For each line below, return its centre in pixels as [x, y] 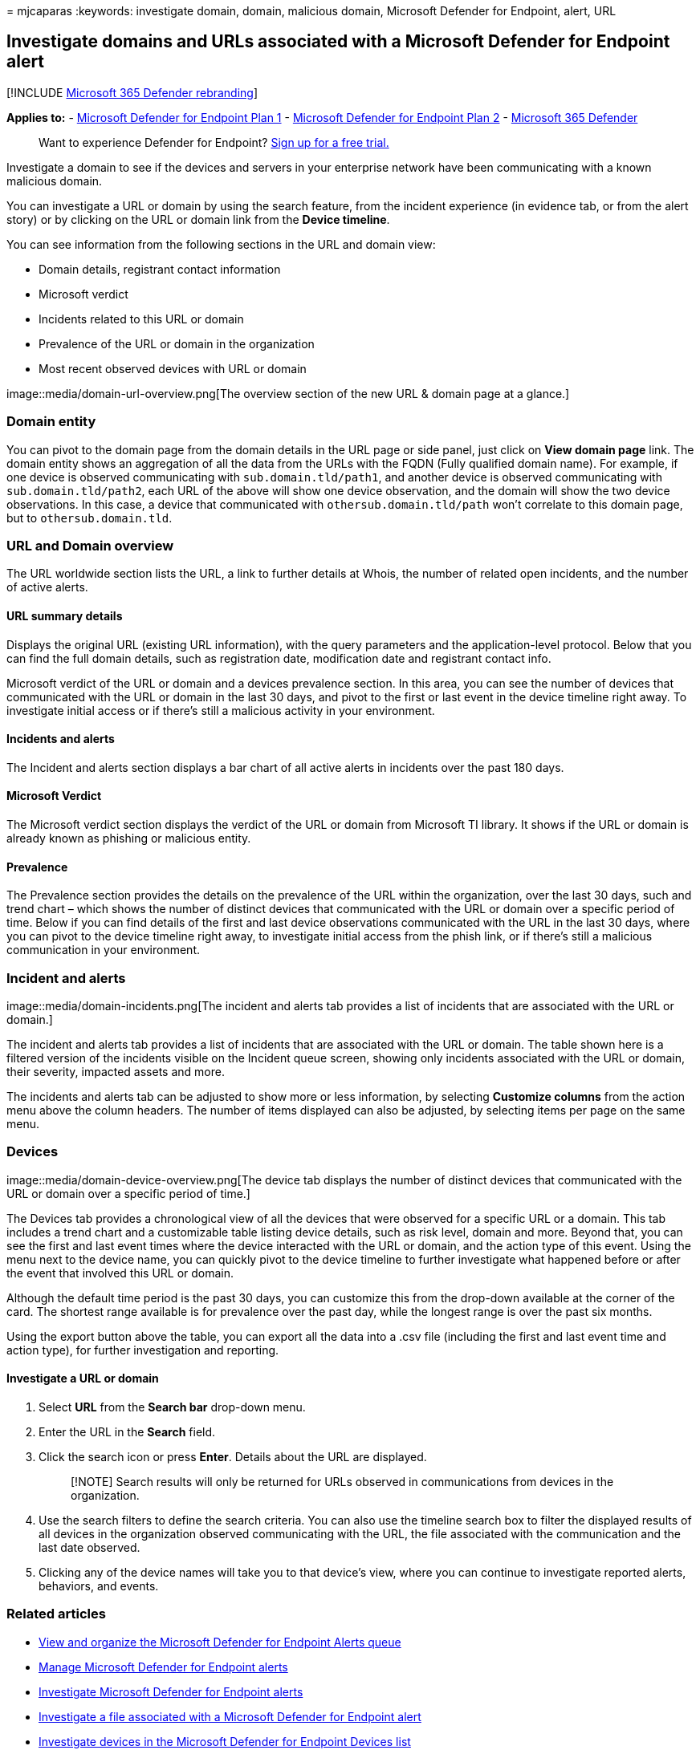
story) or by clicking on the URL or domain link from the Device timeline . [198, 219]
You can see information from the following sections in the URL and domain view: [221, 244]
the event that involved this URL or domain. [120, 1273]
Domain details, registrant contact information [160, 269]
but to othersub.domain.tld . [90, 518]
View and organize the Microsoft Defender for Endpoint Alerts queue [220, 1642]
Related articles [56, 1614]
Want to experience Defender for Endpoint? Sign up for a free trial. [214, 142]
